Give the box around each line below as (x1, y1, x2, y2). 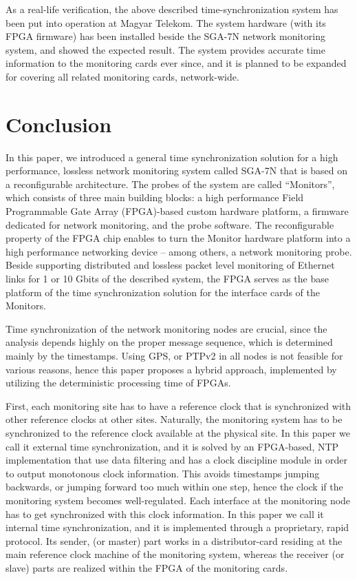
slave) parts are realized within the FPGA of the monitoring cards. (6, 560, 288, 574)
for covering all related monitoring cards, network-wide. (6, 69, 239, 83)
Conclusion (6, 110, 112, 138)
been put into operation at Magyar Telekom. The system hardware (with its (6, 15, 326, 30)
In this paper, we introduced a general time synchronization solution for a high (6, 149, 338, 164)
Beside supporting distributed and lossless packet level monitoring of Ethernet (6, 258, 335, 272)
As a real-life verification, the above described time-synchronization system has (6, 2, 338, 16)
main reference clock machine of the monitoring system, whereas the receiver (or (6, 547, 345, 561)
